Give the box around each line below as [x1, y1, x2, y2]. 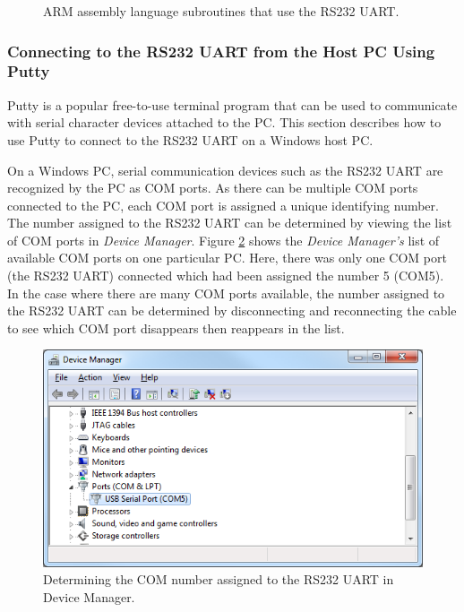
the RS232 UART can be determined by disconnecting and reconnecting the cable [7, 301, 457, 320]
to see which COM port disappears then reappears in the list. [7, 318, 345, 337]
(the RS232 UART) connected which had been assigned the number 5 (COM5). [7, 266, 444, 285]
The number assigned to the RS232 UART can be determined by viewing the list [7, 213, 452, 232]
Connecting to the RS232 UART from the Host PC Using [7, 39, 435, 62]
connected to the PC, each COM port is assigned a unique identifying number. [7, 195, 439, 214]
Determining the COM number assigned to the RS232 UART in [43, 570, 394, 589]
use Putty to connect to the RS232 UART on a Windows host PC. [7, 130, 374, 149]
